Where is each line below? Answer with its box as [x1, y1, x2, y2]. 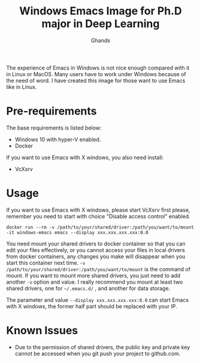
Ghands [90, 37, 111, 44]
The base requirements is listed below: [6, 124, 102, 131]
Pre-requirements [6, 104, 97, 118]
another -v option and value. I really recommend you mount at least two [6, 278, 183, 286]
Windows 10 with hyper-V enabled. [14, 136, 101, 143]
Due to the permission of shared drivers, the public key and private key [14, 343, 190, 350]
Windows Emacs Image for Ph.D [19, 4, 182, 18]
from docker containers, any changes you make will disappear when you [6, 253, 186, 260]
